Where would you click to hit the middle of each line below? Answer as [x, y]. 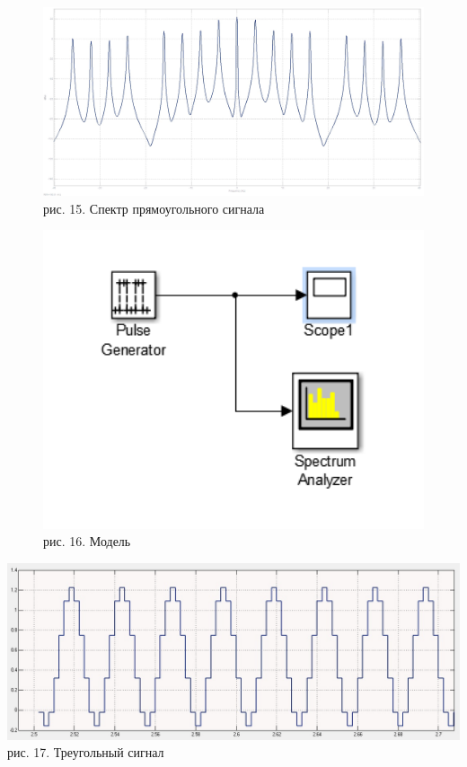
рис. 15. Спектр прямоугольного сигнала [154, 208]
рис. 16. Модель [87, 541]
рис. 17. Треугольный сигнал [86, 752]
